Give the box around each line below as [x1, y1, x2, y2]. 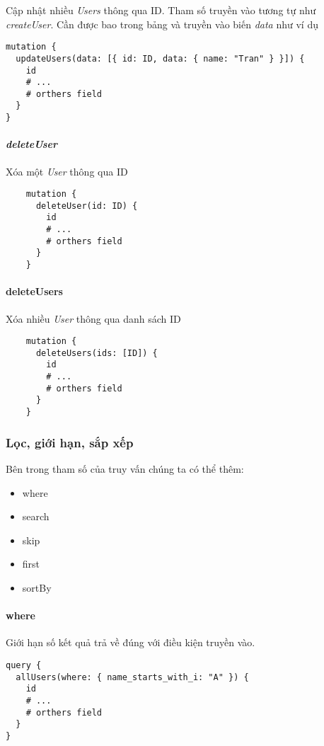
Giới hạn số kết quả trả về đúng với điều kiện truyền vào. [6, 635, 255, 650]
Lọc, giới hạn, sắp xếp [6, 433, 134, 451]
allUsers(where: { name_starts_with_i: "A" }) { [16, 672, 249, 682]
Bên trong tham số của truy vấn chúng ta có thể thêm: [6, 461, 244, 476]
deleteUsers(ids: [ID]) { [35, 348, 158, 358]
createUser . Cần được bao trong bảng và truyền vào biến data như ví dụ [6, 16, 318, 31]
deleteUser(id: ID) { [35, 200, 138, 211]
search [22, 509, 50, 524]
